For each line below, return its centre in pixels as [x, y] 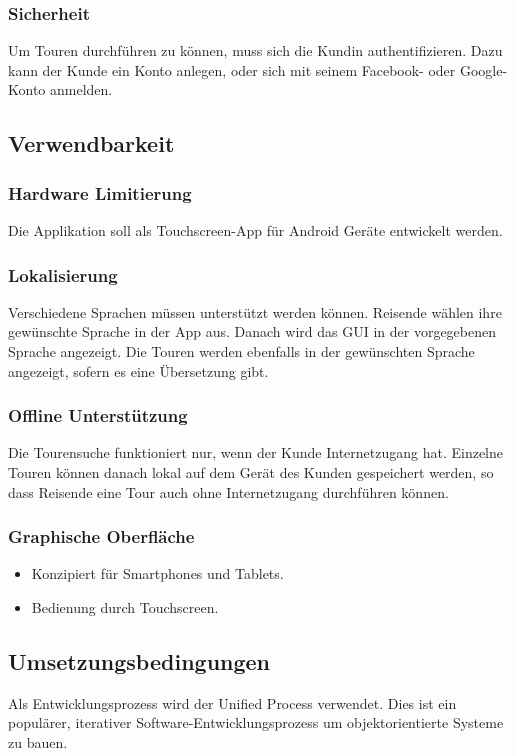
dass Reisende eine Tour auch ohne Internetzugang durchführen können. [228, 491]
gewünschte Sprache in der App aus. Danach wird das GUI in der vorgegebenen [252, 331]
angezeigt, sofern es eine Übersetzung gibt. [138, 370]
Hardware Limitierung [100, 192]
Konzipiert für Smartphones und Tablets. [157, 573]
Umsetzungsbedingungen [139, 660]
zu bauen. [38, 741]
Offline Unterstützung [98, 415]
